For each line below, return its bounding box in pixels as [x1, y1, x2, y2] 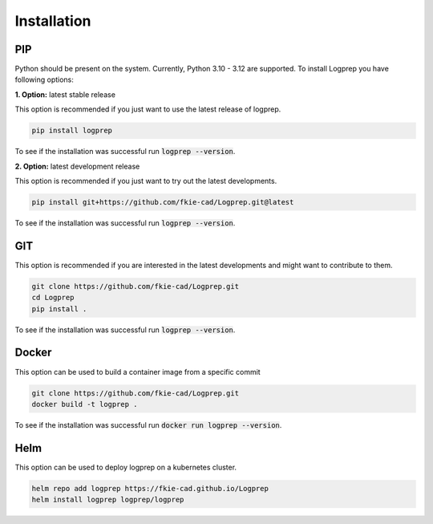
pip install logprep [31, 126, 112, 136]
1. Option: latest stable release [14, 89, 116, 100]
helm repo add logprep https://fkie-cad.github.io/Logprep [31, 484, 269, 493]
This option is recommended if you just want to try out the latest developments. [14, 176, 277, 185]
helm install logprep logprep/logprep [31, 495, 184, 505]
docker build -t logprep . [31, 400, 138, 408]
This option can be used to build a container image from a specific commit [14, 367, 261, 376]
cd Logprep [31, 293, 75, 303]
